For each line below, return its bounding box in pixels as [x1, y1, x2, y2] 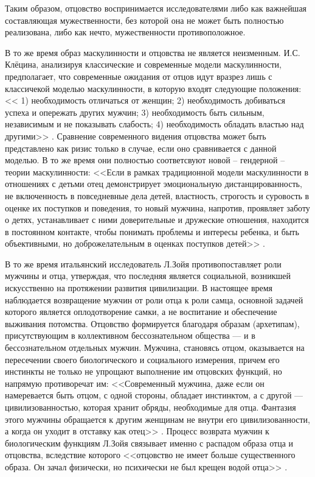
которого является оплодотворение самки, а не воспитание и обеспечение [5, 305, 277, 318]
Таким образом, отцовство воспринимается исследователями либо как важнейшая [5, 2, 307, 14]
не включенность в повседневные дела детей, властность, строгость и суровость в [5, 189, 310, 202]
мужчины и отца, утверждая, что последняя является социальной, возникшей [5, 269, 291, 282]
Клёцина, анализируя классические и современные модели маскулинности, [5, 58, 282, 71]
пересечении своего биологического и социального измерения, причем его [5, 353, 280, 366]
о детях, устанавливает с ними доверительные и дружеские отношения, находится [5, 213, 309, 226]
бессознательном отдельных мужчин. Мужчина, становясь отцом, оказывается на [5, 341, 305, 354]
